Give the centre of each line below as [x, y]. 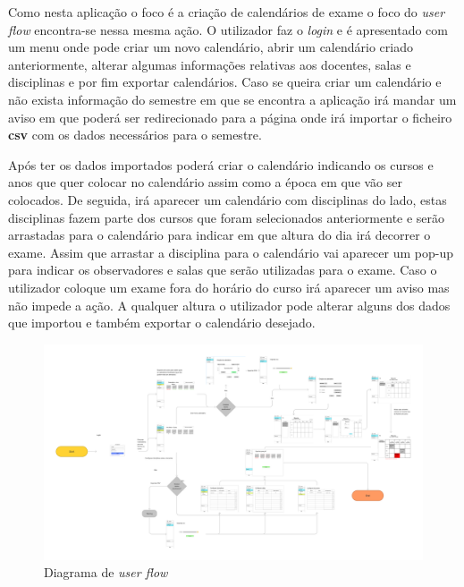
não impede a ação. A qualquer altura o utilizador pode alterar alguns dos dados [229, 305]
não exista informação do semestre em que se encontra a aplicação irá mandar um [232, 99]
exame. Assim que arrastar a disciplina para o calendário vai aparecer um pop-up [231, 252]
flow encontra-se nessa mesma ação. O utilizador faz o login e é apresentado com [228, 29]
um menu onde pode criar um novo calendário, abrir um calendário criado [211, 47]
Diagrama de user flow [106, 572]
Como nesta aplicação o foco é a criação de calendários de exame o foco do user [227, 12]
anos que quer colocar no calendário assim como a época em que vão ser [205, 182]
